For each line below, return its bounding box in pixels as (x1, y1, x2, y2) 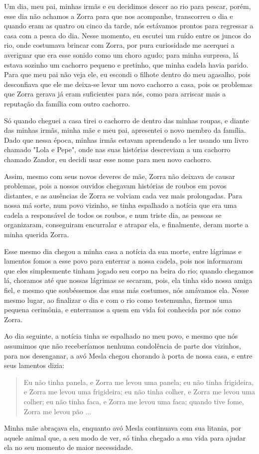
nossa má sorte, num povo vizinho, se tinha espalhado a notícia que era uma (4, 200, 237, 210)
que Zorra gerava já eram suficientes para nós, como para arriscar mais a (4, 89, 226, 99)
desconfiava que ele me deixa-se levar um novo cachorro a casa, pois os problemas (4, 79, 253, 89)
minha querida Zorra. (4, 229, 69, 240)
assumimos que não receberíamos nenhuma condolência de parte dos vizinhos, (4, 341, 241, 351)
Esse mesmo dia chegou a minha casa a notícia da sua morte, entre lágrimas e (4, 246, 242, 256)
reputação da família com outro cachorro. (4, 98, 130, 108)
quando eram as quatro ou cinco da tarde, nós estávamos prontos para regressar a (4, 20, 254, 31)
